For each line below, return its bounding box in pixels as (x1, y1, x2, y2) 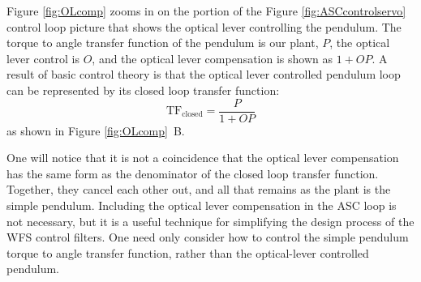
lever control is (6, 49, 79, 66)
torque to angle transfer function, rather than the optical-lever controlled (6, 244, 369, 261)
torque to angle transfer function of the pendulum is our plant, (6, 34, 319, 51)
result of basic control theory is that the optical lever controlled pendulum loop (6, 66, 401, 83)
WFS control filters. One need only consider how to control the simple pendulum (6, 229, 409, 246)
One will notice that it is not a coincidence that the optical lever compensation (6, 149, 399, 166)
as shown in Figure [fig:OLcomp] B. (6, 122, 185, 139)
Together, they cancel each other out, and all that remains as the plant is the (6, 181, 391, 198)
